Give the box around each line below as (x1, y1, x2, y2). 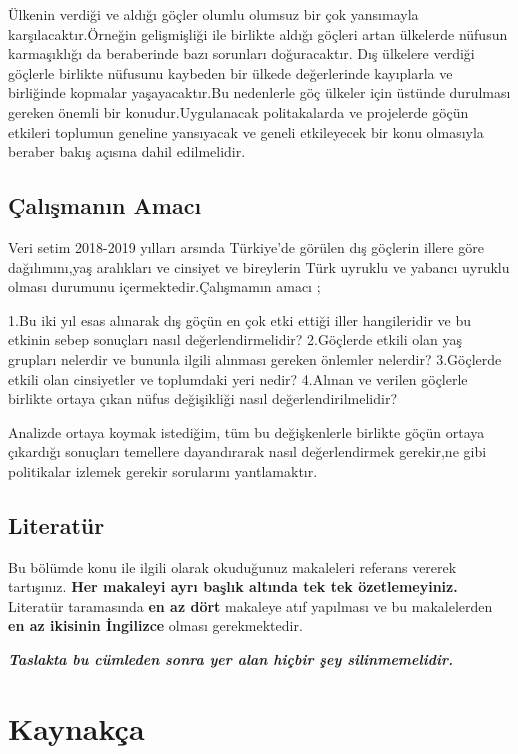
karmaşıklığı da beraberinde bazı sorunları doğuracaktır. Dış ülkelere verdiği (8, 43, 475, 64)
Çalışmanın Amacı (8, 190, 202, 221)
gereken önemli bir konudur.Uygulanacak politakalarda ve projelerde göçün (8, 101, 469, 122)
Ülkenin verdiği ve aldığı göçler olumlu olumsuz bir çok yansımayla (8, 4, 419, 24)
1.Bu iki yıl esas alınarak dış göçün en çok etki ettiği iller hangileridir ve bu (8, 309, 471, 330)
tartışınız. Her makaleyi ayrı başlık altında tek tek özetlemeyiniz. (8, 576, 458, 597)
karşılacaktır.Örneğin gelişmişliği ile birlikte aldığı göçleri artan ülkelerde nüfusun (8, 23, 508, 44)
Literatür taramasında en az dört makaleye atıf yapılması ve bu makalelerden (8, 595, 493, 616)
